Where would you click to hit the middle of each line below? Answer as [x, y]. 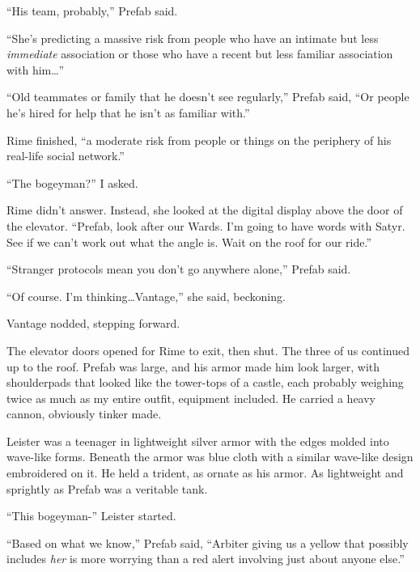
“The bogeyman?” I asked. [72, 182]
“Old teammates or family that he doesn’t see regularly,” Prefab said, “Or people [208, 97]
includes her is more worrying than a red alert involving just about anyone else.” [206, 559]
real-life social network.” [66, 156]
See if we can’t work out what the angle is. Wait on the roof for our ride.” [189, 242]
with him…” [36, 69]
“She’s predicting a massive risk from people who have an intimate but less [193, 38]
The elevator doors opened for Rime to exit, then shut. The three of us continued [208, 350]
